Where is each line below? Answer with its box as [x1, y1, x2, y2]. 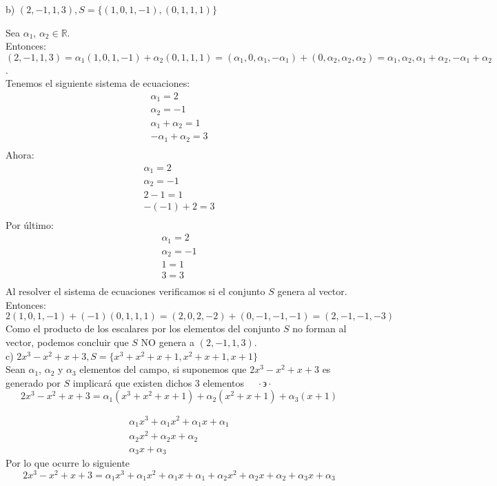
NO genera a [141, 335, 195, 350]
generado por [6, 375, 61, 389]
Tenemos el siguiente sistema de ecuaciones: [6, 76, 190, 90]
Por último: [6, 217, 54, 232]
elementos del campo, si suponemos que [79, 362, 247, 376]
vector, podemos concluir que [6, 335, 129, 350]
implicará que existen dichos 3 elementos [72, 375, 245, 389]
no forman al [292, 321, 347, 336]
